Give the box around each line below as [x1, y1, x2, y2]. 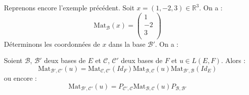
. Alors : [221, 55, 246, 65]
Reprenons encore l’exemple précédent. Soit [4, 2, 135, 12]
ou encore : [4, 73, 37, 83]
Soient [4, 55, 23, 65]
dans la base [109, 38, 145, 49]
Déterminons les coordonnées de [4, 38, 100, 49]
